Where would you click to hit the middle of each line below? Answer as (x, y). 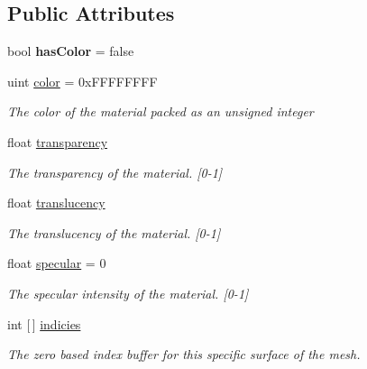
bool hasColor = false (71, 51)
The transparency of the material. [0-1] (115, 172)
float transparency (58, 141)
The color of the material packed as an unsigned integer (161, 111)
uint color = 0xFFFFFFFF (83, 81)
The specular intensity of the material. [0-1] (128, 293)
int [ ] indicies (44, 323)
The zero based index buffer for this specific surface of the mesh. (184, 354)
